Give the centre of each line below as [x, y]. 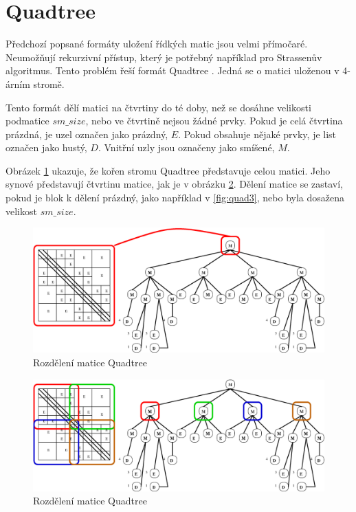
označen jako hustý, [46, 147]
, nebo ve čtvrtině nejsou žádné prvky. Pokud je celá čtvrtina [214, 121]
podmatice [27, 121]
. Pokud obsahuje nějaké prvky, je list [257, 134]
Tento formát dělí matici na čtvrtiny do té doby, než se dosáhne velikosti [158, 107]
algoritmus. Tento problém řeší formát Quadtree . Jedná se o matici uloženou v [173, 70]
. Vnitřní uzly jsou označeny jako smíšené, [186, 147]
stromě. [49, 84]
